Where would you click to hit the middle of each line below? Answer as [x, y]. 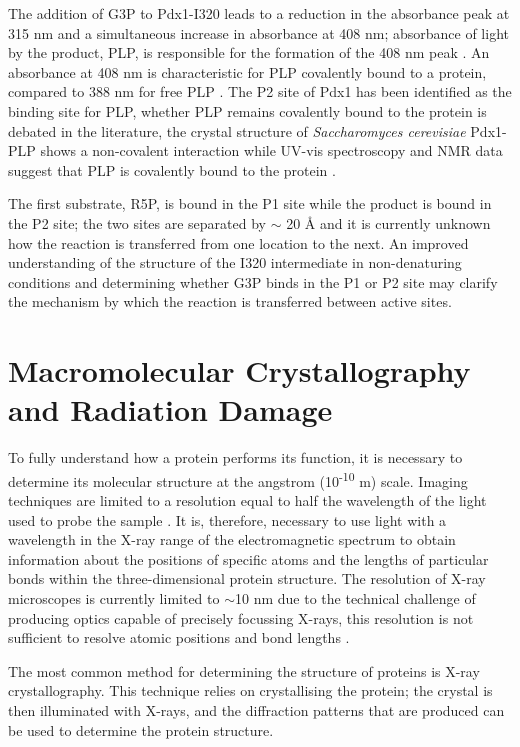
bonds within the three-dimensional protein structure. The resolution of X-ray [247, 578]
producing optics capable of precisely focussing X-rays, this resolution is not [241, 617]
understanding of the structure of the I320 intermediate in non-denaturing [235, 262]
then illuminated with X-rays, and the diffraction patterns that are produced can [256, 710]
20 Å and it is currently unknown [388, 222]
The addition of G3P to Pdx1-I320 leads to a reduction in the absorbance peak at [259, 13]
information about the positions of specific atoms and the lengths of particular [248, 558]
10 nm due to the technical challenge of [355, 598]
